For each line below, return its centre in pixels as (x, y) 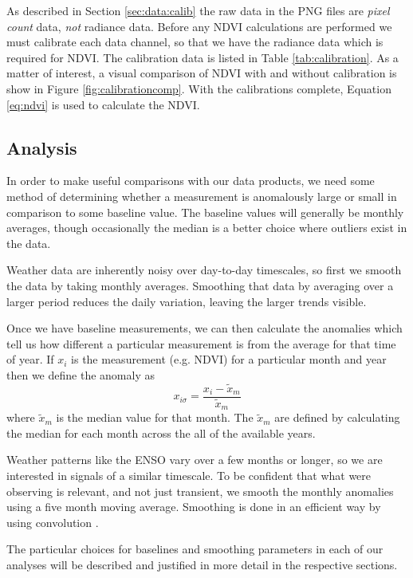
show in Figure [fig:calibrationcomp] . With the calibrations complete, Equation (199, 88)
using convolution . (53, 522)
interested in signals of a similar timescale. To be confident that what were (189, 476)
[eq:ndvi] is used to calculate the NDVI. (103, 104)
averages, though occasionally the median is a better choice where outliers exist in (207, 228)
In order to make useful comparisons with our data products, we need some (191, 181)
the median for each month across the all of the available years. (161, 433)
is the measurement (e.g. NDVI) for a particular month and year (229, 359)
